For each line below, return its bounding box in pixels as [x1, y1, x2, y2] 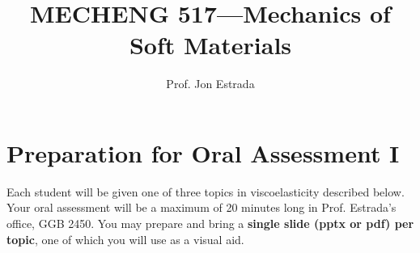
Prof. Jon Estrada [166, 75, 255, 92]
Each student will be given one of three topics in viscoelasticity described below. [6, 183, 405, 200]
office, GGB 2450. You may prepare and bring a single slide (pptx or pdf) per [6, 215, 414, 232]
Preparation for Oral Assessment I [6, 136, 400, 169]
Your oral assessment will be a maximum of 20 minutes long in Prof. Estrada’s [6, 199, 397, 216]
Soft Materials [129, 28, 292, 61]
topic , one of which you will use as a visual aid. [6, 230, 244, 247]
